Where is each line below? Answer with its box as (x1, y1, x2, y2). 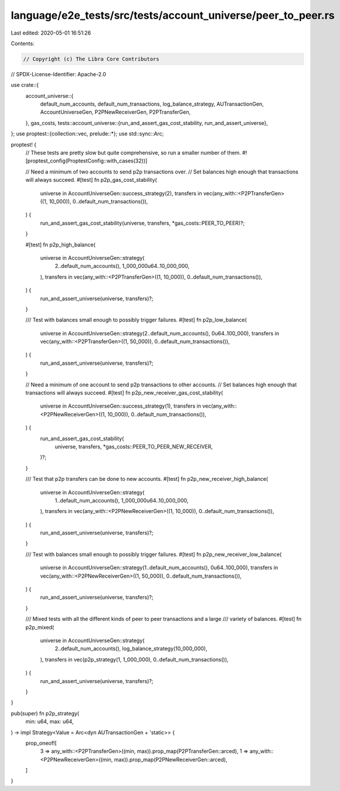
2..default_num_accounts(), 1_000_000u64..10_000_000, (55, 263, 190, 270)
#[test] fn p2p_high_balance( (25, 241, 96, 248)
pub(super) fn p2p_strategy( (11, 709, 79, 717)
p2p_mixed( (25, 623, 55, 630)
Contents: (11, 40, 35, 47)
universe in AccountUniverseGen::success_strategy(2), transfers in (40, 189, 202, 196)
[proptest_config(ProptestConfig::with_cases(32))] (25, 157, 148, 164)
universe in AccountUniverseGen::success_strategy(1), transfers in (40, 402, 202, 410)
